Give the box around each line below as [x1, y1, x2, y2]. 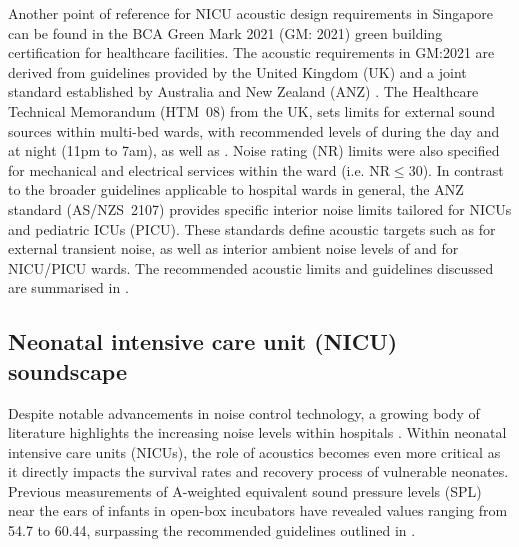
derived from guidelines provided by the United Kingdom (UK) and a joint [8, 61, 467, 82]
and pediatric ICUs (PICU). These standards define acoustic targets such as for [8, 218, 496, 239]
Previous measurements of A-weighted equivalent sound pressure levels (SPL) [8, 480, 482, 501]
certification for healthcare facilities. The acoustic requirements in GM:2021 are [8, 42, 495, 63]
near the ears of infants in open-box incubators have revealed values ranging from [8, 500, 508, 521]
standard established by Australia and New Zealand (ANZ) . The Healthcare [8, 81, 479, 102]
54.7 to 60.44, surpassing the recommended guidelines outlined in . [8, 520, 416, 541]
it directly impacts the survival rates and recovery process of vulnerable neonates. [8, 461, 509, 482]
